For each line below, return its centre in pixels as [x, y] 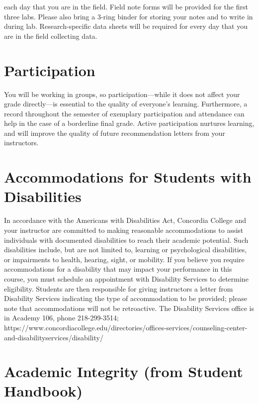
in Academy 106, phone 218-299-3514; [61, 318]
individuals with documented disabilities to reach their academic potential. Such [126, 240]
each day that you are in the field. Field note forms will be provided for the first [126, 6]
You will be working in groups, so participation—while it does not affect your [122, 94]
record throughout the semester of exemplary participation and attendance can [124, 113]
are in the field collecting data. [51, 36]
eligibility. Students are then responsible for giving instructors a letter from [119, 288]
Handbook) [43, 391]
